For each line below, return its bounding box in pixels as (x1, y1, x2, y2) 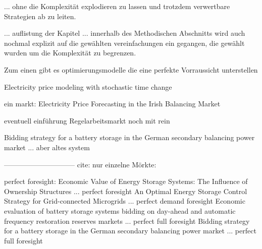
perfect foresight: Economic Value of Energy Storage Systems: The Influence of (4, 176, 248, 186)
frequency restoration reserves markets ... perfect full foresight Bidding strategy (4, 215, 250, 226)
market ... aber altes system (4, 142, 90, 152)
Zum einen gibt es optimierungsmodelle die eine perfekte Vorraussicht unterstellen (4, 64, 258, 75)
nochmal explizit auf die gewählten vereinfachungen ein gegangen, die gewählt (4, 37, 245, 48)
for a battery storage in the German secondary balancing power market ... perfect (4, 225, 256, 236)
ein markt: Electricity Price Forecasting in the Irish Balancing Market (4, 98, 221, 109)
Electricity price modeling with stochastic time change (4, 81, 172, 92)
